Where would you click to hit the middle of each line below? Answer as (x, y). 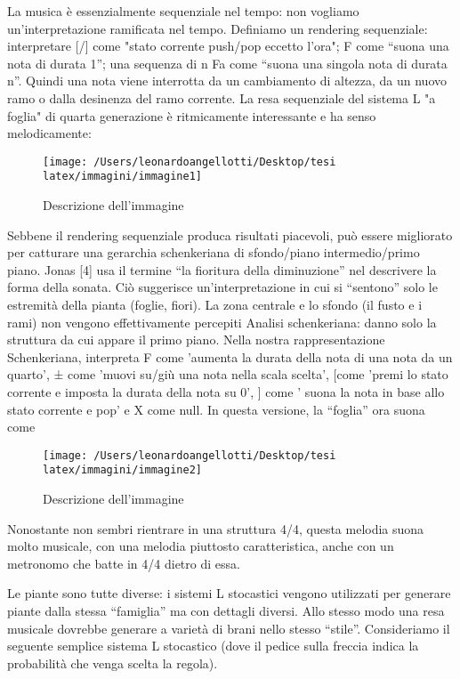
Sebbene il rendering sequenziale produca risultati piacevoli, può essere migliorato (230, 234)
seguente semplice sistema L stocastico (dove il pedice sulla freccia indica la (213, 646)
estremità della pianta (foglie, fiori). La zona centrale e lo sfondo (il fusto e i (215, 305)
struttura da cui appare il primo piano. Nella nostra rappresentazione (196, 339)
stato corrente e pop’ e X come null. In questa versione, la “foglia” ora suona (216, 409)
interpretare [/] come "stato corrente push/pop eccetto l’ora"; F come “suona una (228, 46)
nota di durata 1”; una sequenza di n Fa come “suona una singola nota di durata (227, 63)
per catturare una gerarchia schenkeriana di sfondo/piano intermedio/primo (214, 252)
